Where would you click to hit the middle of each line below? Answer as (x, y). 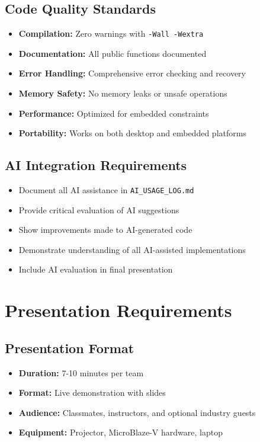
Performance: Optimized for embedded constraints (114, 113)
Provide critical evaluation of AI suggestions (99, 209)
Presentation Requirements (118, 310)
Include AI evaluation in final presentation (96, 269)
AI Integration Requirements (96, 165)
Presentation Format (70, 347)
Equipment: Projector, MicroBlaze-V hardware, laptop (121, 432)
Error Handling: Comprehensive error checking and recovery (132, 73)
